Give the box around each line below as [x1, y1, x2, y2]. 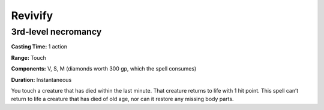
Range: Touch [11, 54, 46, 61]
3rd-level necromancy [11, 26, 102, 37]
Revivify [11, 9, 53, 22]
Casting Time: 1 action [11, 43, 68, 50]
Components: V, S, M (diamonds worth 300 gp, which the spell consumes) [11, 65, 197, 72]
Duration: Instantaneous [11, 76, 72, 83]
